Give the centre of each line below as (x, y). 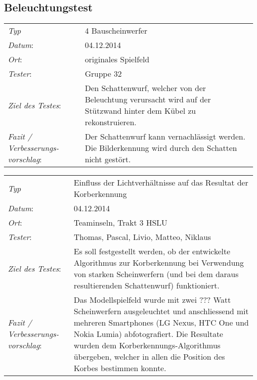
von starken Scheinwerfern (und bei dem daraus (156, 274)
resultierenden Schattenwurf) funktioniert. (147, 285)
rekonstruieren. (110, 122)
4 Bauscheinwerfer (116, 31)
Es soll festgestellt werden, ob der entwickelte (152, 251)
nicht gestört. (108, 159)
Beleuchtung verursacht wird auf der (148, 99)
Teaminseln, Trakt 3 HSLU (121, 223)
